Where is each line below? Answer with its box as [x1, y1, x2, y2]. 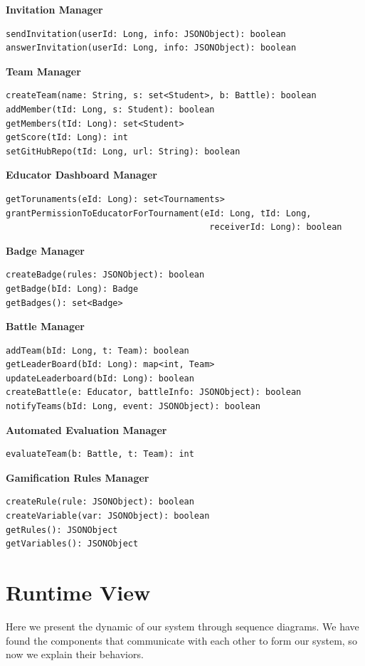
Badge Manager [6, 243, 85, 258]
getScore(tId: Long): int [6, 132, 128, 143]
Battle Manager [6, 319, 85, 334]
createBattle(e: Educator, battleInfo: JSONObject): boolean [6, 387, 302, 398]
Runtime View [6, 578, 151, 606]
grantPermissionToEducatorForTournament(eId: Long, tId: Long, [6, 208, 312, 218]
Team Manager [6, 63, 81, 78]
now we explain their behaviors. [6, 647, 144, 662]
